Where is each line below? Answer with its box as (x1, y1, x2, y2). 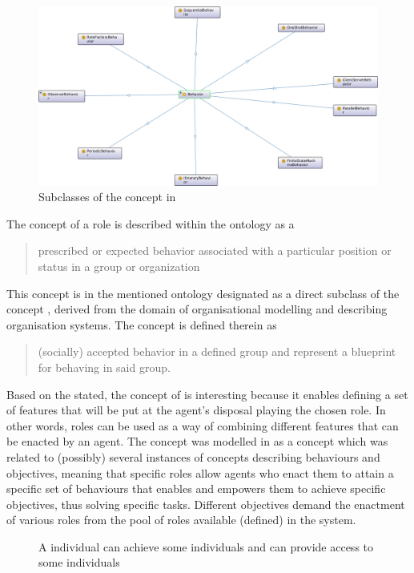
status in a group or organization (38, 257, 200, 274)
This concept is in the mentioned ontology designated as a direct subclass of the (6, 284, 400, 301)
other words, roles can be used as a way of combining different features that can (6, 417, 399, 434)
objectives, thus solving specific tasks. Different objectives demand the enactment (6, 495, 405, 512)
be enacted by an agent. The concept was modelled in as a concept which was (6, 433, 388, 450)
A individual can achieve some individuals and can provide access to (38, 538, 374, 555)
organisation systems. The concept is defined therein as (6, 316, 277, 333)
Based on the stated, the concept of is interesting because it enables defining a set (6, 385, 408, 402)
